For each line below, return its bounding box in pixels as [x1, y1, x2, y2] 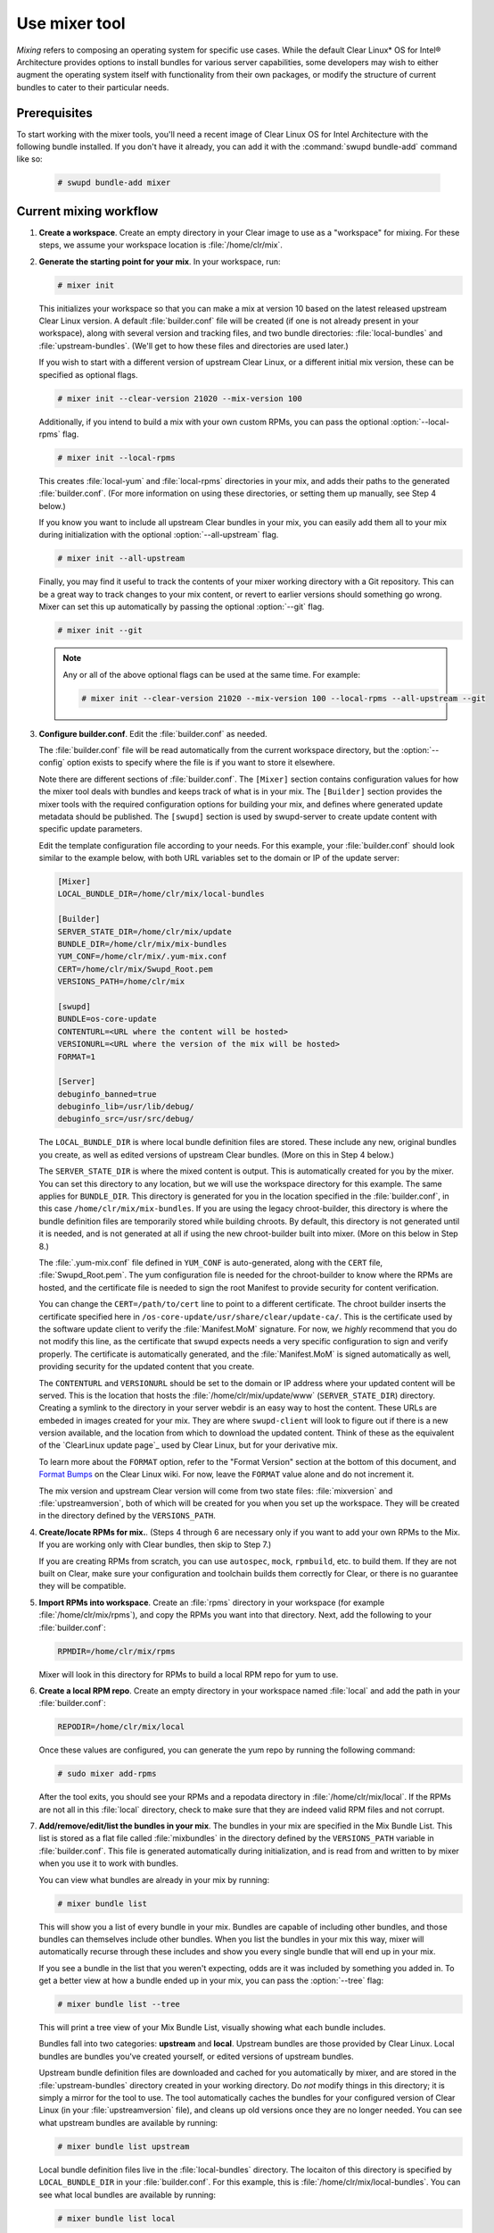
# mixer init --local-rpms [57, 452, 176, 463]
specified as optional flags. [38, 369, 138, 380]
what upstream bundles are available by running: [38, 2117, 218, 2128]
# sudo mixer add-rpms [57, 1769, 157, 1779]
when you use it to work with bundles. [38, 1858, 178, 1869]
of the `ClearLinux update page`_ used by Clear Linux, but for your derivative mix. [38, 1440, 338, 1451]
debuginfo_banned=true [57, 1089, 157, 1099]
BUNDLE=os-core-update [57, 1014, 157, 1025]
